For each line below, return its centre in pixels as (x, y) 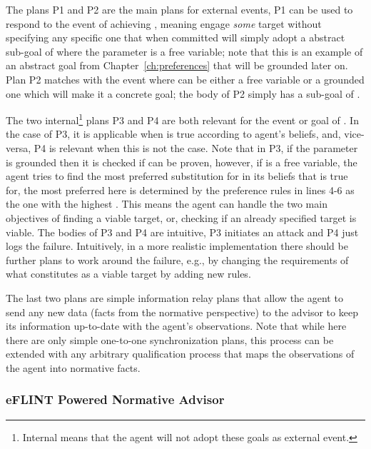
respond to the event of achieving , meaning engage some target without (164, 23)
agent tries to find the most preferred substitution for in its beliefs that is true (177, 176)
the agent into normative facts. (73, 367)
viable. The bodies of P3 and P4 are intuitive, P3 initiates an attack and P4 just (182, 232)
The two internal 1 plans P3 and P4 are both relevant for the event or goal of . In (182, 119)
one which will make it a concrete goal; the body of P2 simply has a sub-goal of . (183, 93)
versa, (19, 148)
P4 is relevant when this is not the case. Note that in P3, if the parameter (196, 148)
